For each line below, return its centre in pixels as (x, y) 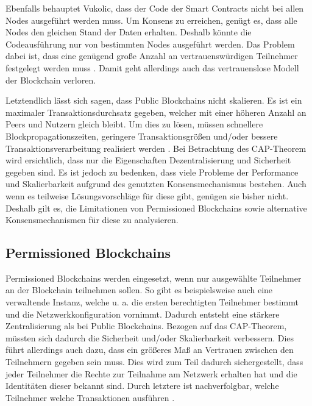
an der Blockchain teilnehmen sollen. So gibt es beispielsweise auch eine (139, 290)
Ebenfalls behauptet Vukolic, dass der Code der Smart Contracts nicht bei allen (155, 8)
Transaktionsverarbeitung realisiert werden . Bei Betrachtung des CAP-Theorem (156, 148)
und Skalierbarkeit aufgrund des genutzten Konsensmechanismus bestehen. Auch (156, 184)
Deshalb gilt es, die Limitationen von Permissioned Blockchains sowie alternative (156, 208)
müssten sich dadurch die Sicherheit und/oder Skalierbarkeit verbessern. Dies (150, 337)
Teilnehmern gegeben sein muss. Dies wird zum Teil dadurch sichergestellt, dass (154, 362)
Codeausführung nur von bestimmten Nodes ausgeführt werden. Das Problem (150, 44)
